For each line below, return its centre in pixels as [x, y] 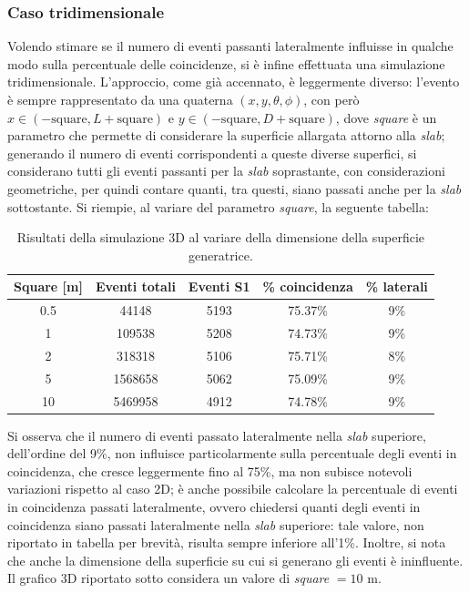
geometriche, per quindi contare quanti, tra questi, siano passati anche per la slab [234, 188]
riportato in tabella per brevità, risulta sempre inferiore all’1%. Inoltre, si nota [227, 542]
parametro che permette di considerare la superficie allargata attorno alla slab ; [226, 135]
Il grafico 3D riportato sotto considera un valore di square [168, 578]
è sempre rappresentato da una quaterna [120, 99]
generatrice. [220, 255]
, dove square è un [386, 117]
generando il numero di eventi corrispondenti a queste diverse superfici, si [212, 153]
